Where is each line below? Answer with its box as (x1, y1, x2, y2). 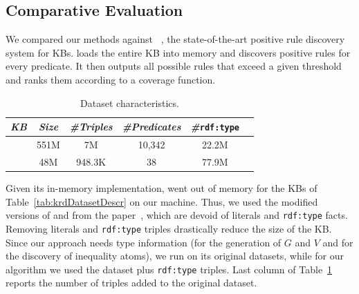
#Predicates (122, 119, 181, 134)
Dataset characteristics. (80, 95, 179, 110)
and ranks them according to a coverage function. (6, 72, 216, 86)
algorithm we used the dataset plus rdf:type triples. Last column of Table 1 (6, 262, 333, 276)
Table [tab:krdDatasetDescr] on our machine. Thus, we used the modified (6, 194, 318, 208)
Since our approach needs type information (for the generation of (6, 235, 282, 249)
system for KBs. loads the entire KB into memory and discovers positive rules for (6, 45, 351, 59)
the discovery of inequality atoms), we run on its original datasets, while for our (6, 248, 344, 263)
